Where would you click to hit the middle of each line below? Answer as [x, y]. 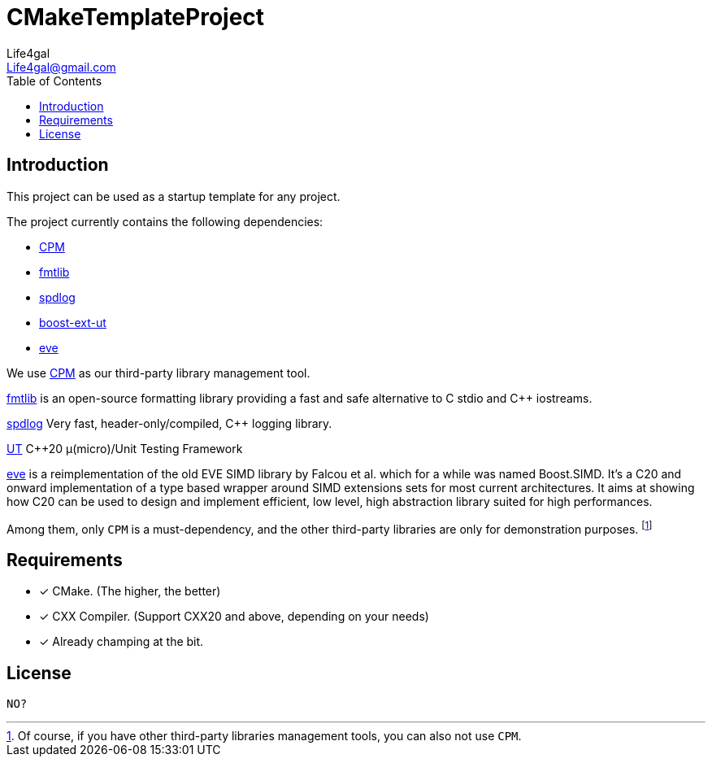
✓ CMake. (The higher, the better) [130, 591]
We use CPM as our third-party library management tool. [158, 373]
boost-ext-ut [73, 322]
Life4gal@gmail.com [61, 67]
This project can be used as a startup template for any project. [174, 196]
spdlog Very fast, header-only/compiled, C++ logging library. [169, 423]
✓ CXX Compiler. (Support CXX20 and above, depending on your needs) [234, 617]
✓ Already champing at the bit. [122, 642]
